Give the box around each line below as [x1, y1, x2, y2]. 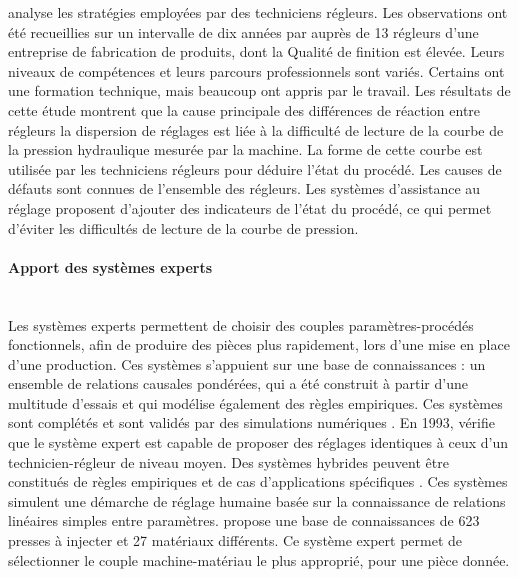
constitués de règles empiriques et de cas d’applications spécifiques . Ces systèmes [8, 471, 508, 492]
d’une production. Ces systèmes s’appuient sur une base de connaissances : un [8, 353, 486, 374]
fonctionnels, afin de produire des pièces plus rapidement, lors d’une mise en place [8, 334, 510, 355]
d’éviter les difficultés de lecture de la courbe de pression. [8, 217, 359, 238]
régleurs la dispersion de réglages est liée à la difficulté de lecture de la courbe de [8, 119, 504, 140]
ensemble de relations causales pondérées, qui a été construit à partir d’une [8, 373, 468, 394]
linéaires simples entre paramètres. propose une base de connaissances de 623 [8, 510, 480, 531]
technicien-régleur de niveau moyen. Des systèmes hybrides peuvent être [8, 451, 449, 472]
